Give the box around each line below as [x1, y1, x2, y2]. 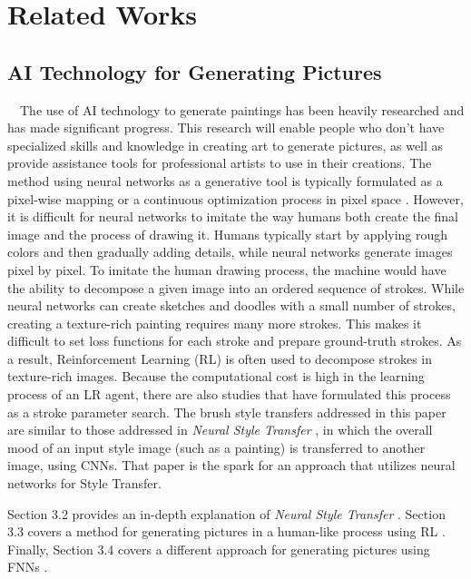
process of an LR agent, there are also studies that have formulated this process [7, 385, 451, 404]
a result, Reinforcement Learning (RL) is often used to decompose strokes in [7, 348, 433, 368]
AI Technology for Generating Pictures [7, 57, 382, 85]
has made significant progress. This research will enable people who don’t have [7, 118, 445, 137]
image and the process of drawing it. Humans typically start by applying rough [7, 224, 448, 243]
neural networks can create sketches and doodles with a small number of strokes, [7, 296, 456, 315]
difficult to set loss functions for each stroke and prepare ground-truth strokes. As [7, 331, 462, 350]
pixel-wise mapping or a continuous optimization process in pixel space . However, [7, 189, 464, 208]
